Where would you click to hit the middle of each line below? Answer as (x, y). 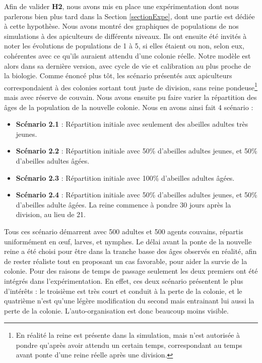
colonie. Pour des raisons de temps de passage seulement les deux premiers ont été (131, 271)
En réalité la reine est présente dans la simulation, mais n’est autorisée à (128, 335)
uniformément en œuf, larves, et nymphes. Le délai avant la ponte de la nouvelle (128, 241)
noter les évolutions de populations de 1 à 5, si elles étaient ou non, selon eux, (124, 46)
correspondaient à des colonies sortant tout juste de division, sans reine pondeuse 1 (131, 86)
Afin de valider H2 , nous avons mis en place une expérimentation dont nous (122, 6)
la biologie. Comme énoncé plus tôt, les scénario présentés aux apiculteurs (118, 75)
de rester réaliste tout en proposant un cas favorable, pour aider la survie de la (126, 261)
